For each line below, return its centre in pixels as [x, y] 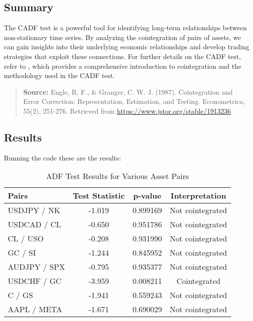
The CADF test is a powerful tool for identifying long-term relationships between [126, 28]
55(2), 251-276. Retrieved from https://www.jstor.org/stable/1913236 [127, 110]
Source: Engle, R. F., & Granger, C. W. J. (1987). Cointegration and [128, 91]
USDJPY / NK [34, 210]
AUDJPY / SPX [37, 267]
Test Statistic [99, 196]
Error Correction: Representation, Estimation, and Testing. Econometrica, [134, 101]
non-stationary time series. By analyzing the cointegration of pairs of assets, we [123, 37]
